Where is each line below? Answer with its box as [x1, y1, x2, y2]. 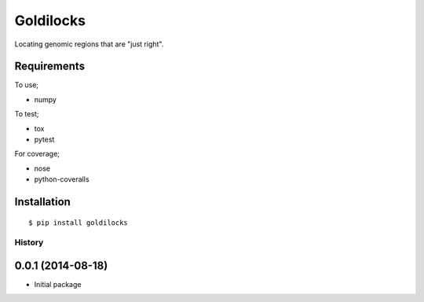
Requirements [14, 60, 86, 73]
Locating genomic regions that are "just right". [14, 39, 164, 49]
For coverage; [14, 149, 60, 159]
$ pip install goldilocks [28, 218, 129, 227]
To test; [14, 109, 39, 119]
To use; [14, 80, 39, 90]
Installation [14, 195, 71, 208]
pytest [34, 134, 55, 145]
